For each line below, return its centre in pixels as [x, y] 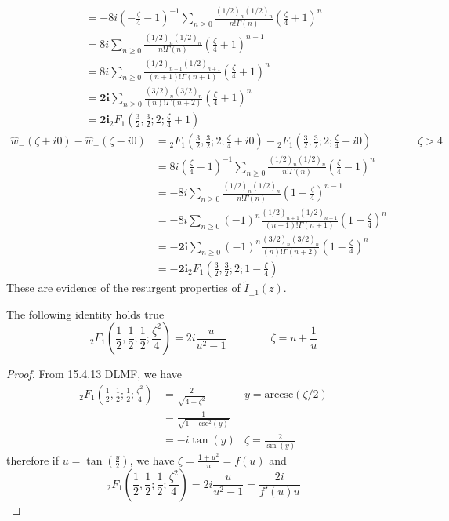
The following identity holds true [85, 313]
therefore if [33, 459]
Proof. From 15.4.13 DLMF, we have [94, 374]
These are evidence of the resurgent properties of [123, 288]
